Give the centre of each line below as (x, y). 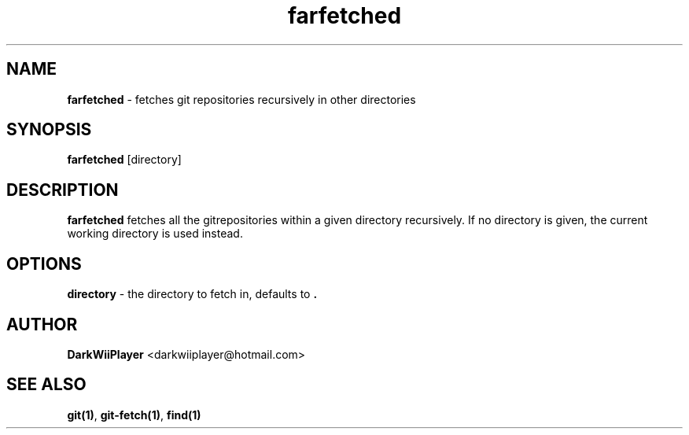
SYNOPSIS (49, 130)
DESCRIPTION (63, 190)
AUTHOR (42, 324)
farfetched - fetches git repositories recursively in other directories (241, 99)
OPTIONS (44, 264)
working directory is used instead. (155, 234)
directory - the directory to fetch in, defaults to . (192, 294)
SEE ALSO (46, 385)
